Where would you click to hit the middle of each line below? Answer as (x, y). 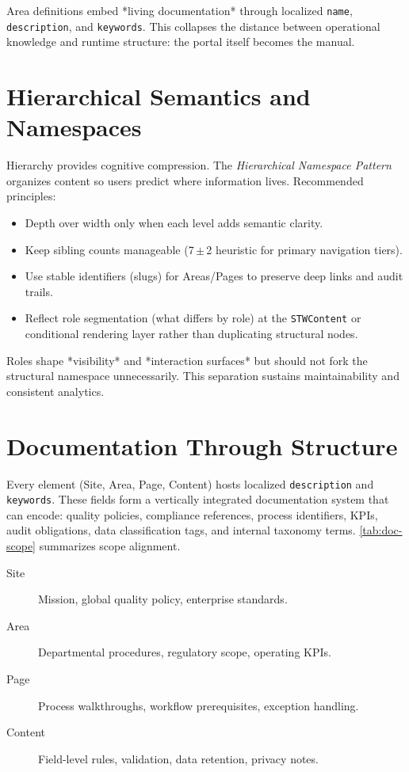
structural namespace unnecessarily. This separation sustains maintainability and (203, 376)
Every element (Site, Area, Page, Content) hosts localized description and (190, 483)
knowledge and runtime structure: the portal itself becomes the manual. (181, 42)
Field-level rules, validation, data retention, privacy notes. (178, 758)
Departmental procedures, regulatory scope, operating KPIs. (185, 652)
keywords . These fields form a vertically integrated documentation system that (198, 499)
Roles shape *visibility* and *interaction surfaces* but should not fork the (187, 360)
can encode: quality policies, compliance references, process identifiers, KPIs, (192, 514)
